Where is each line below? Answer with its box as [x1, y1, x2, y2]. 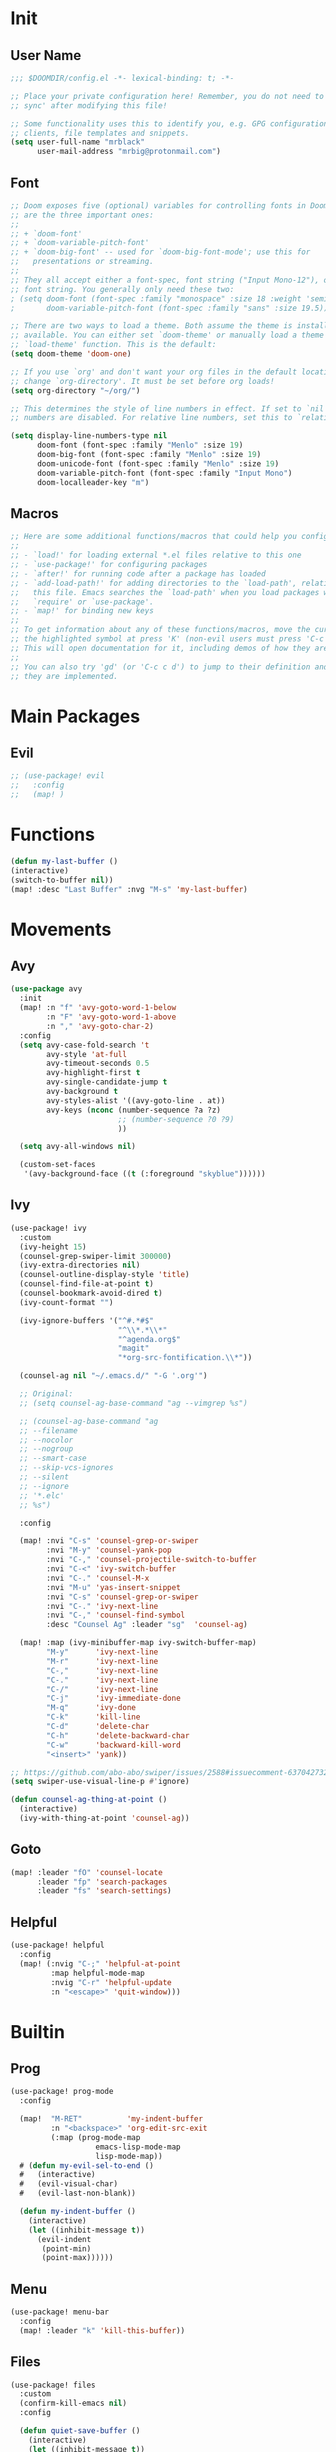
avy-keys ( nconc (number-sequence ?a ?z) [46, 1105, 222, 1115]
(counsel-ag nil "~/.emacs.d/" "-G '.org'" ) [19, 1371, 208, 1381]
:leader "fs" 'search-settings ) [36, 1886, 172, 1896]
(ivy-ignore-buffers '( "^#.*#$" [19, 1315, 155, 1326]
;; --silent [19, 1472, 70, 1482]
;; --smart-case [19, 1453, 87, 1464]
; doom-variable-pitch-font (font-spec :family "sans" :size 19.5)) [10, 303, 329, 313]
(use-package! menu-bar [10, 2307, 110, 2317]
